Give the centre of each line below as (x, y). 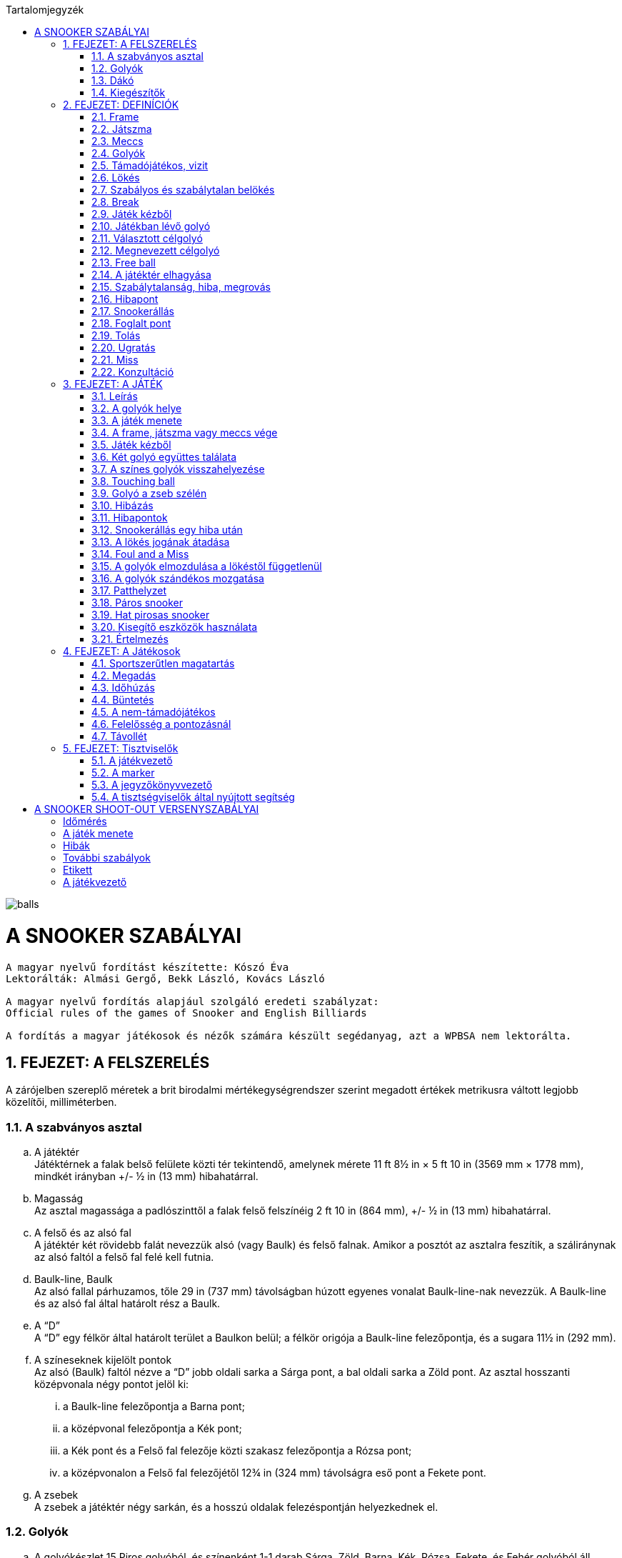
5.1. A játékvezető (132, 760)
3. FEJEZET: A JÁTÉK (113, 384)
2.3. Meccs (117, 141)
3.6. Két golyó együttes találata (164, 457)
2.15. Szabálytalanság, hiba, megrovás (181, 287)
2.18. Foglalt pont (131, 323)
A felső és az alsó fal (83, 1233)
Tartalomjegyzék (45, 10)
